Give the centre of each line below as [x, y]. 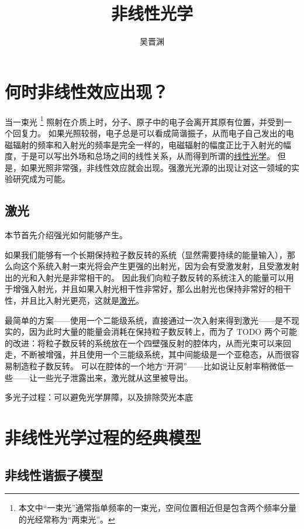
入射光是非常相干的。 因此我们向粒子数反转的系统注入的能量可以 [161, 277]
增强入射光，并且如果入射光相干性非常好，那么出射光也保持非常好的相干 [152, 289]
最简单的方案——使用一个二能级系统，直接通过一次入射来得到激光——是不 [148, 320]
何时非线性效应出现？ [87, 91]
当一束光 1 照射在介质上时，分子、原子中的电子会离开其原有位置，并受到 [144, 121]
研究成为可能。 [41, 179]
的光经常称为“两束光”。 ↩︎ [67, 519]
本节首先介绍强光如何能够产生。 [66, 235]
